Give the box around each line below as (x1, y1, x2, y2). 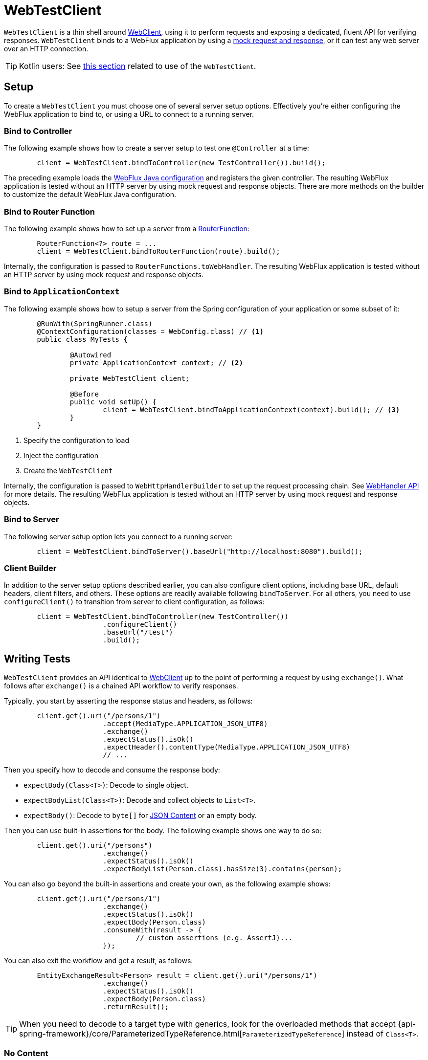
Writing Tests (4, 652, 71, 665)
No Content (4, 1048, 48, 1058)
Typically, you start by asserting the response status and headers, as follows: (4, 697, 253, 706)
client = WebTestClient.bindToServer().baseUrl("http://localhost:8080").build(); (37, 547, 363, 555)
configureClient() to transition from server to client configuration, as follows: (4, 597, 265, 606)
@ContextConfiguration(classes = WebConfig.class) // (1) (37, 327, 264, 335)
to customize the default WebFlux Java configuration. (4, 190, 176, 199)
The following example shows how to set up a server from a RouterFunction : (4, 224, 249, 233)
